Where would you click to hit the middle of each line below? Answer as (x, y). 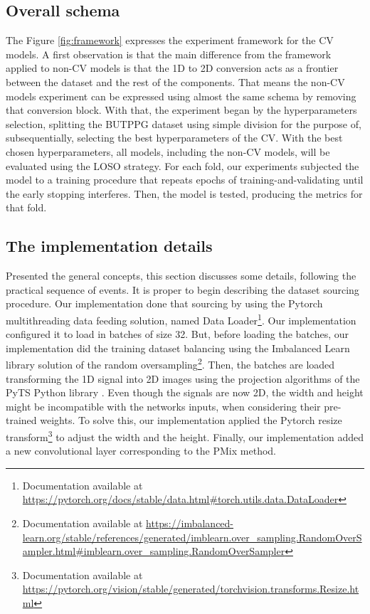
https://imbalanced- (190, 523)
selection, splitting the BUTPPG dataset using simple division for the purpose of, (184, 123)
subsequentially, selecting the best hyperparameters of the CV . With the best (174, 138)
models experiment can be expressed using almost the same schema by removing (181, 96)
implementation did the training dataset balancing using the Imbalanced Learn (178, 348)
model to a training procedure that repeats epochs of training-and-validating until (185, 180)
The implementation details (109, 246)
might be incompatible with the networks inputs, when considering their (163, 406)
